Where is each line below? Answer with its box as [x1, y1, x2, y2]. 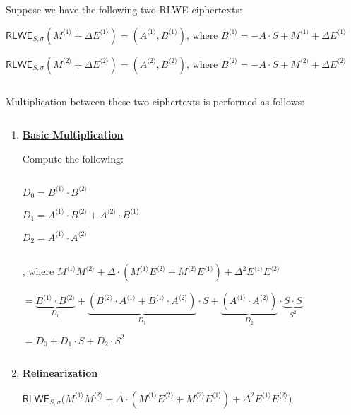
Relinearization [22, 366, 98, 380]
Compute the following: [22, 151, 124, 165]
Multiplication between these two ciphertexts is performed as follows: [6, 93, 305, 108]
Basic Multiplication [22, 127, 124, 142]
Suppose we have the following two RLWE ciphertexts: [6, 2, 242, 16]
